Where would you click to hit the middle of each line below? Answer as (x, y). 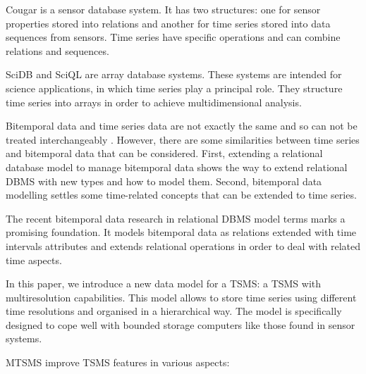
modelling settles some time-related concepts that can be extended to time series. (181, 195)
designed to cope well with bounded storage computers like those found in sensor (181, 324)
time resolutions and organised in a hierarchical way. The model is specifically (174, 311)
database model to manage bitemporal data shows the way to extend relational (177, 167)
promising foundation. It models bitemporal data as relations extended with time (181, 232)
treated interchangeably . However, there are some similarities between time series (183, 139)
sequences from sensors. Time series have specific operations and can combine (173, 37)
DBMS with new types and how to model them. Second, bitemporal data (164, 181)
